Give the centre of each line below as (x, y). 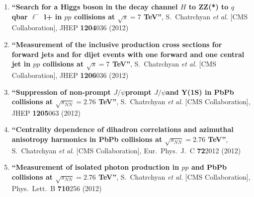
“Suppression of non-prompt (61, 92)
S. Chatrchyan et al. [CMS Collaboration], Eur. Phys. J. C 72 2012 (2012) (126, 150)
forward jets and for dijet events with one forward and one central (128, 54)
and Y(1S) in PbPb (200, 92)
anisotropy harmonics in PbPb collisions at (87, 139)
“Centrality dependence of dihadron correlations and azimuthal (123, 129)
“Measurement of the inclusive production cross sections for (117, 44)
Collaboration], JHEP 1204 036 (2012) (70, 28)
